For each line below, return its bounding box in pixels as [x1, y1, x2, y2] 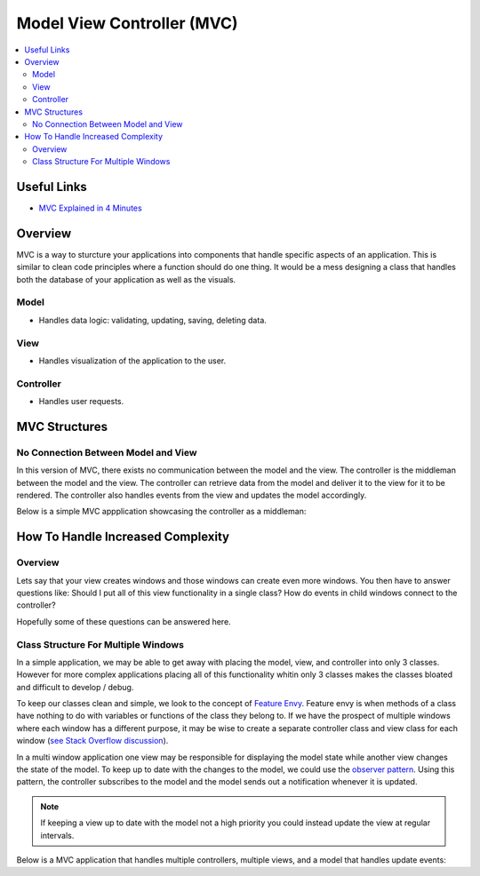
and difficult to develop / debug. [16, 681, 134, 692]
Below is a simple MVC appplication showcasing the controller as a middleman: [16, 506, 307, 517]
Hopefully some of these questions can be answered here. [16, 616, 231, 626]
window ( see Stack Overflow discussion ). [16, 736, 169, 746]
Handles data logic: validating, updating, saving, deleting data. [38, 315, 267, 325]
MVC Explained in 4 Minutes [38, 203, 142, 213]
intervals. [40, 830, 75, 840]
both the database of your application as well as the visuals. [16, 274, 236, 284]
